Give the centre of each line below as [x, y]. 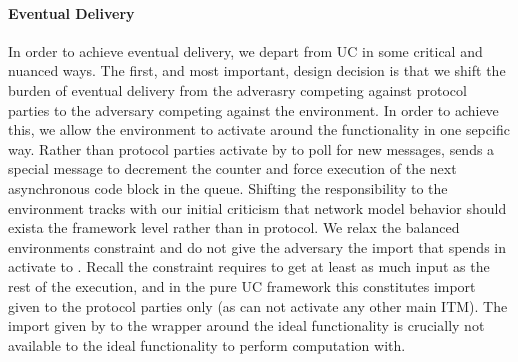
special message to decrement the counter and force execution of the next [232, 168]
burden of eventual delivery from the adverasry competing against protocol [237, 89]
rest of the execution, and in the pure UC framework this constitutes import [242, 285]
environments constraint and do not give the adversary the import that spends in [257, 246]
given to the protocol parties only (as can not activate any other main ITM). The [258, 305]
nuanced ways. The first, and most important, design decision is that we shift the [257, 70]
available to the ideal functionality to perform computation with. [207, 344]
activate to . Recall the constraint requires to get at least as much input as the [249, 266]
